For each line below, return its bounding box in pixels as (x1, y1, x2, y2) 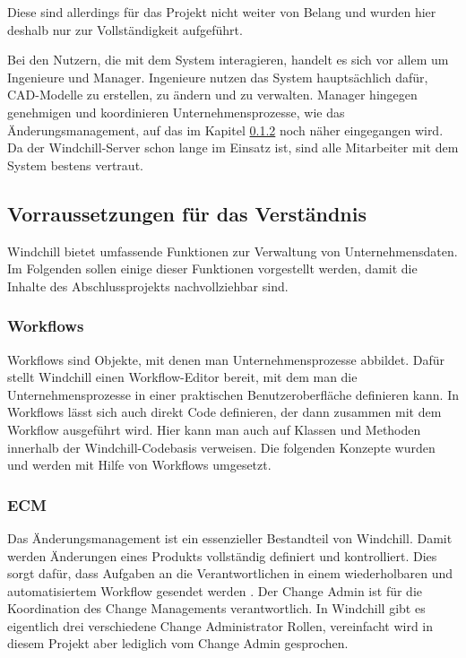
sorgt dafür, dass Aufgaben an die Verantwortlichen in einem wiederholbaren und (7, 564, 453, 583)
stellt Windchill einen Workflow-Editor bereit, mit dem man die (7, 368, 358, 386)
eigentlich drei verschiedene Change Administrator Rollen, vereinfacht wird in (7, 616, 434, 635)
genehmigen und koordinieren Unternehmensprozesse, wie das (7, 102, 345, 121)
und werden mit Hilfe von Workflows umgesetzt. (7, 455, 272, 474)
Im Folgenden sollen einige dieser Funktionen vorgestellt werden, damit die (7, 259, 418, 278)
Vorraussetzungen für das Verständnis (7, 199, 367, 227)
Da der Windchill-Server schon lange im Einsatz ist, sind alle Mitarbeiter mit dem (7, 138, 459, 157)
